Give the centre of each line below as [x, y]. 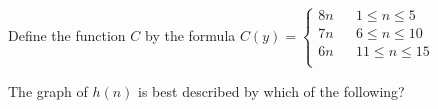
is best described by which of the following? [271, 90]
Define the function [67, 34]
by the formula [190, 34]
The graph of [48, 90]
